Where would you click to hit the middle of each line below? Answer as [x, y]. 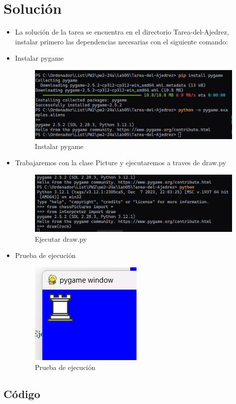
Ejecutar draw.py [61, 239]
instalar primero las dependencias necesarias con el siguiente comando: [121, 41]
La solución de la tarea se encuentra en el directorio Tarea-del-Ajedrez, [122, 32]
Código [22, 393]
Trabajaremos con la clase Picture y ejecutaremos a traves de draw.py [120, 163]
